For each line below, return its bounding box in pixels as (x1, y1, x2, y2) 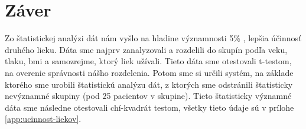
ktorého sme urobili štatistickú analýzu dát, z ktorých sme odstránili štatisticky (5, 78, 293, 90)
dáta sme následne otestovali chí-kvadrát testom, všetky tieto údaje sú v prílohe (5, 101, 294, 113)
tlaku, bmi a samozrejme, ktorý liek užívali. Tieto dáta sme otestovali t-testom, (5, 55, 292, 67)
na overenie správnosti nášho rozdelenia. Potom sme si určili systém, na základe (5, 66, 294, 78)
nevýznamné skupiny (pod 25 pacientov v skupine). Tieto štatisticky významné (5, 90, 292, 102)
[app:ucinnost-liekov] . (5, 113, 82, 125)
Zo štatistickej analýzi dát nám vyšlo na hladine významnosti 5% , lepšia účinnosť (5, 32, 302, 44)
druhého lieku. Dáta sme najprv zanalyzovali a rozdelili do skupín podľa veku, (5, 43, 288, 55)
